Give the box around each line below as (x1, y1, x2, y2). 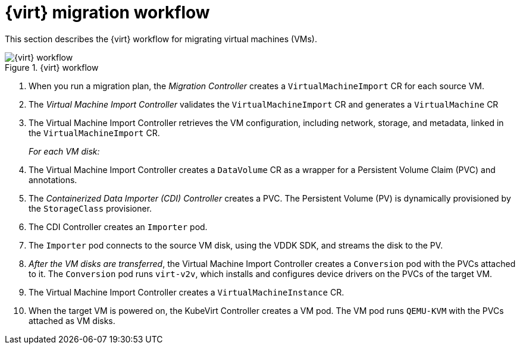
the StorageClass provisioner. (29, 203, 152, 213)
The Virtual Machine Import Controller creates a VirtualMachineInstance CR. (29, 287, 344, 297)
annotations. (29, 174, 77, 185)
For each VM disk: (29, 146, 100, 156)
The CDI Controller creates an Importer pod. (29, 221, 208, 232)
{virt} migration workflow (5, 2, 210, 23)
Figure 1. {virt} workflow (5, 62, 99, 73)
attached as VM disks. (29, 315, 115, 326)
